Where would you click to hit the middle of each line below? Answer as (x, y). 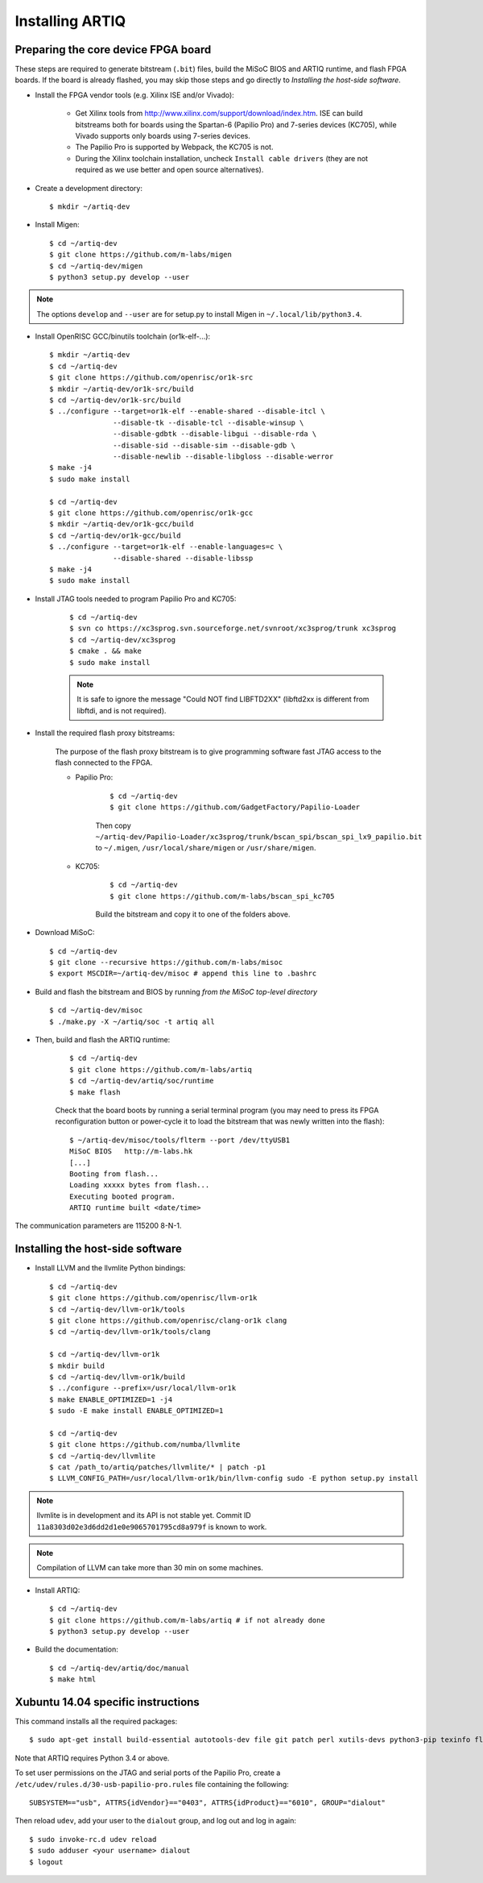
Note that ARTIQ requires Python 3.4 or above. (92, 1758)
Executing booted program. (123, 1196)
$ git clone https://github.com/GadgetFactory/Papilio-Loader (235, 807)
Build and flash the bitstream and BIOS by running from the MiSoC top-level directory (176, 991)
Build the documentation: (76, 1649)
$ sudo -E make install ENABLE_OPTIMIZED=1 (136, 1411)
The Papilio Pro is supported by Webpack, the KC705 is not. (174, 147)
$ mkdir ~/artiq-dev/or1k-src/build (122, 389)
